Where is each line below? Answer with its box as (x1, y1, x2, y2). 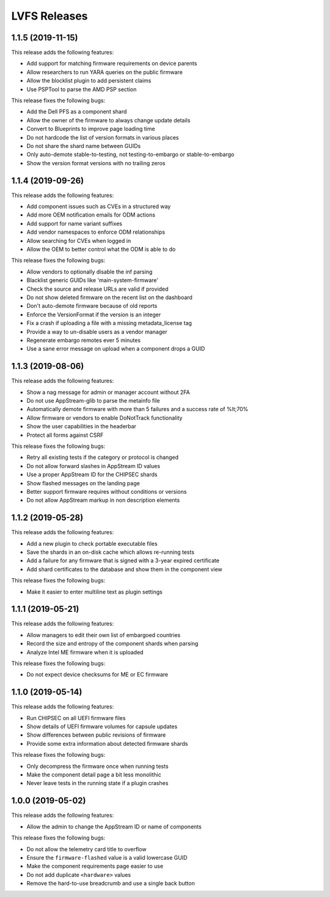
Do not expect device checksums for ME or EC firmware (26, 671, 168, 679)
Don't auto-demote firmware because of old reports (26, 302, 158, 310)
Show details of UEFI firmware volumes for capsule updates (26, 723, 178, 731)
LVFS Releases (11, 9, 88, 23)
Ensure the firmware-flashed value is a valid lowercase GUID (26, 854, 188, 861)
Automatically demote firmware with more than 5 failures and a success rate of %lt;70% (26, 406, 249, 413)
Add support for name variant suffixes (26, 220, 122, 227)
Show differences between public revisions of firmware (26, 731, 166, 739)
